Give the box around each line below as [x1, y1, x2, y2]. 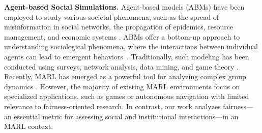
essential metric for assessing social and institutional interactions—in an [14, 111, 239, 121]
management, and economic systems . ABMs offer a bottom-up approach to [4, 31, 240, 42]
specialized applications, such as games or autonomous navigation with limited [4, 91, 249, 102]
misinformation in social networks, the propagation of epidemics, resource [4, 21, 234, 32]
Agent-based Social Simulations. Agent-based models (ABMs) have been [4, 2, 245, 12]
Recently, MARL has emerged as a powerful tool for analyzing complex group [4, 71, 246, 82]
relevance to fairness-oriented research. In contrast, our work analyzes [4, 101, 221, 111]
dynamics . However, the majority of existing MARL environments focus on [4, 81, 240, 91]
